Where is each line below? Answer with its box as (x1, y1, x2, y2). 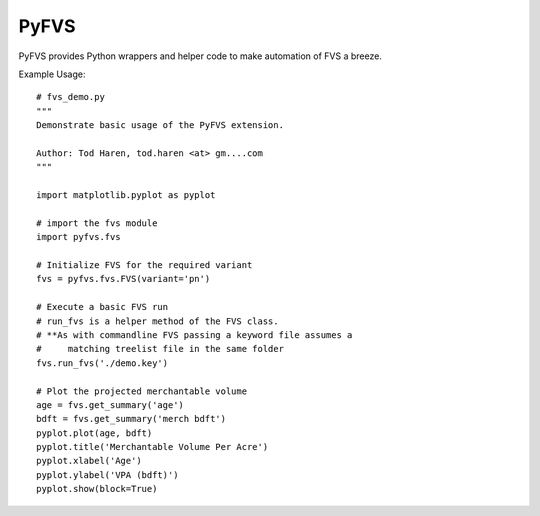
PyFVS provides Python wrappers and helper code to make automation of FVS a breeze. (18, 50, 382, 62)
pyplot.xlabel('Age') (36, 455, 142, 467)
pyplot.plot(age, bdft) (36, 427, 153, 439)
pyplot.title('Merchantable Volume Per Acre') (36, 441, 269, 453)
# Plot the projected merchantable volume (36, 385, 248, 397)
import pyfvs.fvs (36, 231, 121, 243)
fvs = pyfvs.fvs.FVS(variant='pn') (36, 273, 211, 285)
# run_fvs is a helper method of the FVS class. (36, 315, 279, 327)
